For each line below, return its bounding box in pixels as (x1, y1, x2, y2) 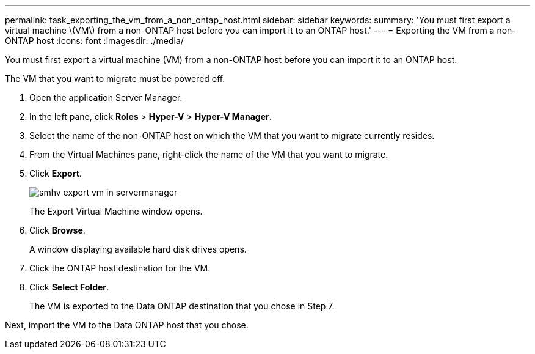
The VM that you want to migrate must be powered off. (5, 73, 225, 84)
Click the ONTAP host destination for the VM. (29, 263, 211, 273)
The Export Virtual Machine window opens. (29, 206, 203, 216)
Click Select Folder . (29, 282, 109, 292)
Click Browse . (29, 225, 86, 235)
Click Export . (29, 168, 82, 179)
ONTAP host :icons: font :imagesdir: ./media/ (5, 35, 184, 46)
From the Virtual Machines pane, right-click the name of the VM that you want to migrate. (29, 149, 388, 160)
